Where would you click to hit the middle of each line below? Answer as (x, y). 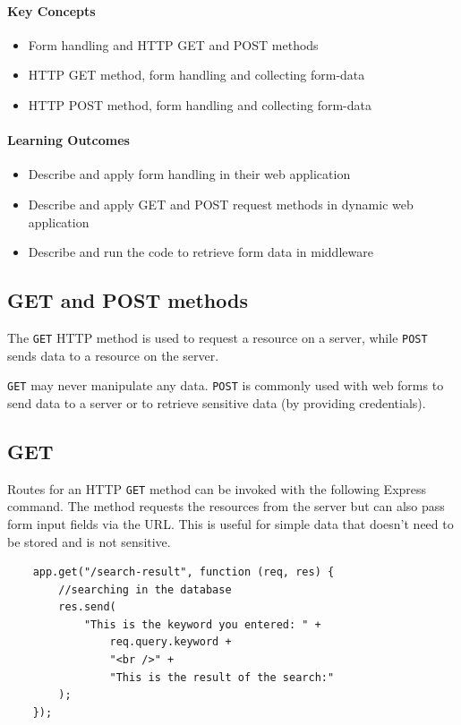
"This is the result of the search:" (222, 677)
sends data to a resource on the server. (113, 355)
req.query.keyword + (171, 642)
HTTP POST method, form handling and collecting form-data (200, 104)
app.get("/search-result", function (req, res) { (184, 572)
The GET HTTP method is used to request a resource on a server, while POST (218, 337)
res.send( (87, 607)
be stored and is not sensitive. (89, 541)
